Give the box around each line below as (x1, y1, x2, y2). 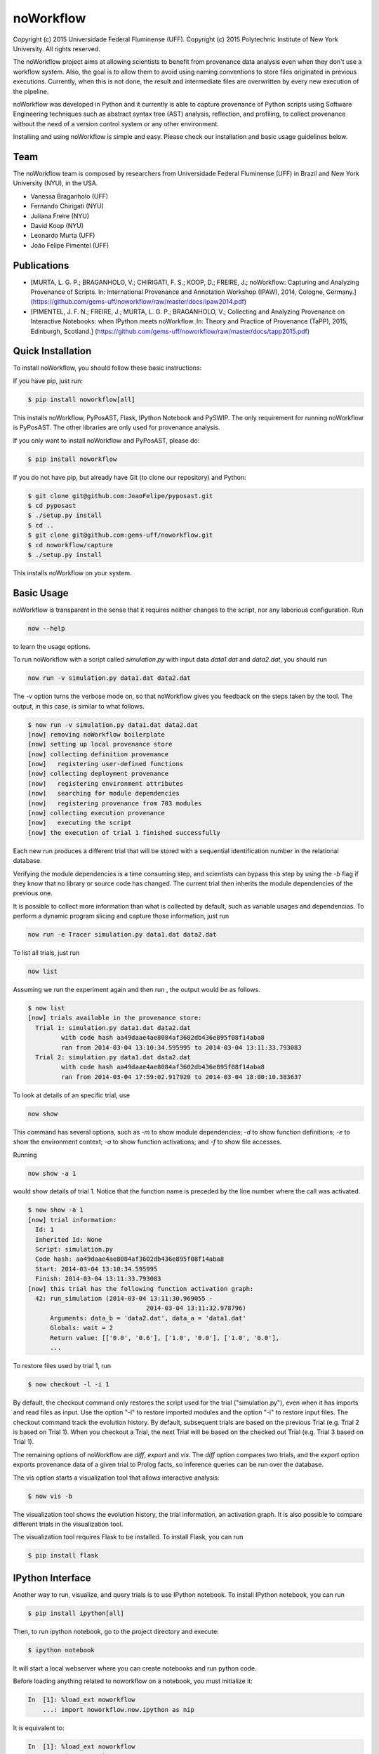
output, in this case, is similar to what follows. (13, 702, 145, 710)
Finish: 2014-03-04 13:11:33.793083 (35, 1275, 161, 1283)
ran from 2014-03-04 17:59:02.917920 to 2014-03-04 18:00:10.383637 (60, 1073, 302, 1080)
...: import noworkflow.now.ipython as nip (42, 1706, 194, 1713)
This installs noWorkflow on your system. (13, 568, 133, 577)
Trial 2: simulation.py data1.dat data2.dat (35, 1053, 191, 1061)
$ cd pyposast (27, 502, 77, 509)
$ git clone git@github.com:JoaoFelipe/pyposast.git (27, 492, 213, 500)
